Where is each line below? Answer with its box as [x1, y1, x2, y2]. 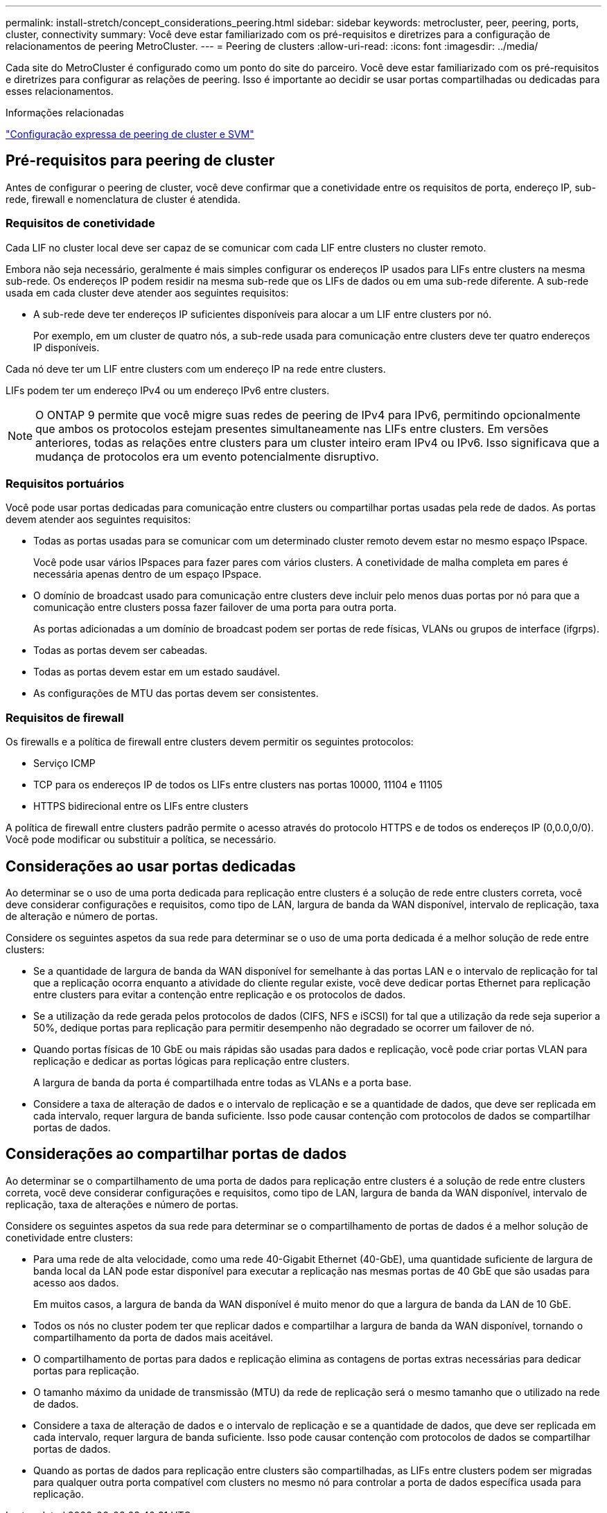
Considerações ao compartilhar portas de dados [6, 1145, 347, 1163]
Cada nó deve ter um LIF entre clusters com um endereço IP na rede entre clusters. [6, 362, 386, 375]
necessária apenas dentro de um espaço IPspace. [33, 568, 262, 581]
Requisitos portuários [6, 476, 125, 490]
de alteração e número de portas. [6, 910, 158, 922]
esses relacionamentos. [6, 85, 114, 97]
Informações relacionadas [6, 107, 124, 118]
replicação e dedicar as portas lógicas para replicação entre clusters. [33, 1054, 350, 1067]
